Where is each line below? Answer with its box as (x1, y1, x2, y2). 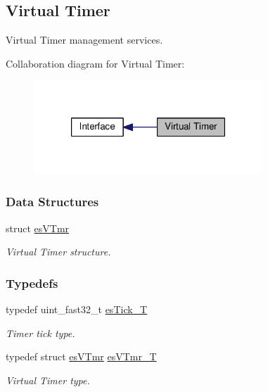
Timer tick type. (6, 325, 75, 340)
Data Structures (6, 193, 99, 210)
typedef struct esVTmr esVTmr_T (6, 349, 157, 364)
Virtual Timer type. (6, 372, 90, 387)
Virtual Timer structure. (6, 244, 111, 259)
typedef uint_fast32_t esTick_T (6, 302, 148, 317)
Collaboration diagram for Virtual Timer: (6, 56, 185, 70)
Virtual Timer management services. (6, 32, 163, 47)
